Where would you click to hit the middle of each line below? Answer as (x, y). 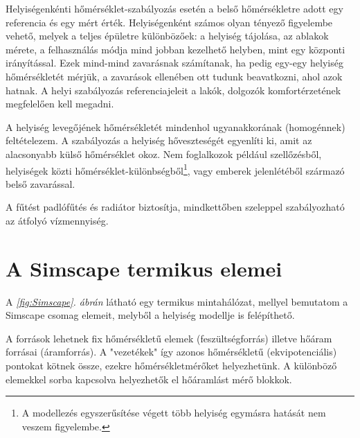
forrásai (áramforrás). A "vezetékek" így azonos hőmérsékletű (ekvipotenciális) (171, 352)
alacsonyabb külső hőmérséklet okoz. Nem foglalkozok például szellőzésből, (164, 154)
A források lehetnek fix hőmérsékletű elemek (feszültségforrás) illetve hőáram (169, 338)
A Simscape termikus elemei (144, 268)
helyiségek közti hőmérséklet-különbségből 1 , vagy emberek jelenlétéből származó (175, 169)
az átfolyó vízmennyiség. (57, 220)
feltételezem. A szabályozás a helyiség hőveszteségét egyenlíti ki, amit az (159, 140)
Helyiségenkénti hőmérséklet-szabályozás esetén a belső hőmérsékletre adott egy (174, 8)
